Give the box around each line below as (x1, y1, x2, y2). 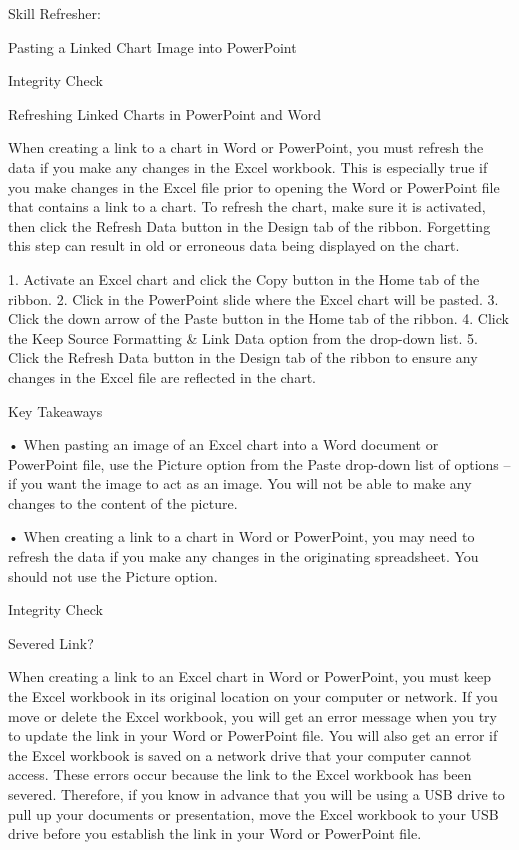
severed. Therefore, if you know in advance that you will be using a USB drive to (8, 784, 505, 804)
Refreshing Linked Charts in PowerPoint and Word (8, 103, 322, 124)
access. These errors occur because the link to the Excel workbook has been (8, 764, 472, 785)
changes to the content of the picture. (8, 492, 238, 513)
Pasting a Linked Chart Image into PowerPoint (8, 36, 297, 57)
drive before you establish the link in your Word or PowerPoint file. (8, 823, 422, 844)
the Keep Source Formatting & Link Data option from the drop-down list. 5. (8, 327, 478, 348)
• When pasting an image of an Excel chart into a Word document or (8, 434, 439, 455)
